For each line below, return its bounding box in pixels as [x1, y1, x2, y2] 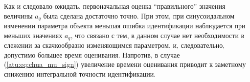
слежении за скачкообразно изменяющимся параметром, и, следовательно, [4, 40, 225, 50]
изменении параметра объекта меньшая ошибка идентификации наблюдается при [4, 20, 246, 31]
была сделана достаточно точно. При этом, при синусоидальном [43, 10, 235, 20]
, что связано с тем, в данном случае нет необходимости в [70, 30, 245, 40]
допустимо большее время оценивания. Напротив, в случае [4, 49, 180, 60]
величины [4, 10, 33, 20]
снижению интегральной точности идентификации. [4, 68, 156, 79]
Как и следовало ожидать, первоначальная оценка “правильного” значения [4, 1, 226, 11]
